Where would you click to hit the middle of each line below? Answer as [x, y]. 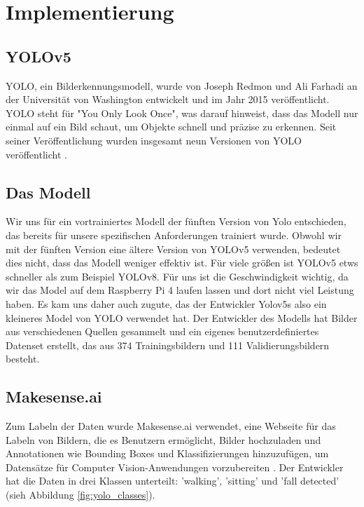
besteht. [23, 359]
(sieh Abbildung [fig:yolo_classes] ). [80, 495]
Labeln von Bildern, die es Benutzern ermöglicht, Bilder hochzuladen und [163, 439]
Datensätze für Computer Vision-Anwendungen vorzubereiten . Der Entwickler [175, 467]
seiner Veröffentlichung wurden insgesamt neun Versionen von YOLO [154, 140]
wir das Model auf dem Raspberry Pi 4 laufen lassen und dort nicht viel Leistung [180, 290]
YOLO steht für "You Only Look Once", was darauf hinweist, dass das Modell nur [182, 113]
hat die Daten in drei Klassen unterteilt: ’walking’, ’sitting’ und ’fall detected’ [173, 481]
